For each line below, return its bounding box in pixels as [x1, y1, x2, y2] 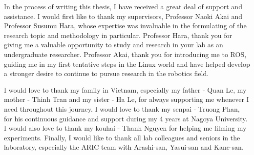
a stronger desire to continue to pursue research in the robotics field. [4, 68, 209, 78]
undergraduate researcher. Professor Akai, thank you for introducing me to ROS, [4, 49, 247, 59]
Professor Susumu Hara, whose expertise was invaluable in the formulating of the [4, 20, 247, 31]
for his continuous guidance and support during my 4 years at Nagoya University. [4, 113, 248, 123]
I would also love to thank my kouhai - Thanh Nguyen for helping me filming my [4, 123, 247, 133]
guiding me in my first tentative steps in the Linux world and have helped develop [4, 58, 250, 69]
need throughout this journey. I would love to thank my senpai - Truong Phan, [4, 103, 240, 114]
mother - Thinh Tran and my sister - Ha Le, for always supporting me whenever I [4, 94, 249, 104]
